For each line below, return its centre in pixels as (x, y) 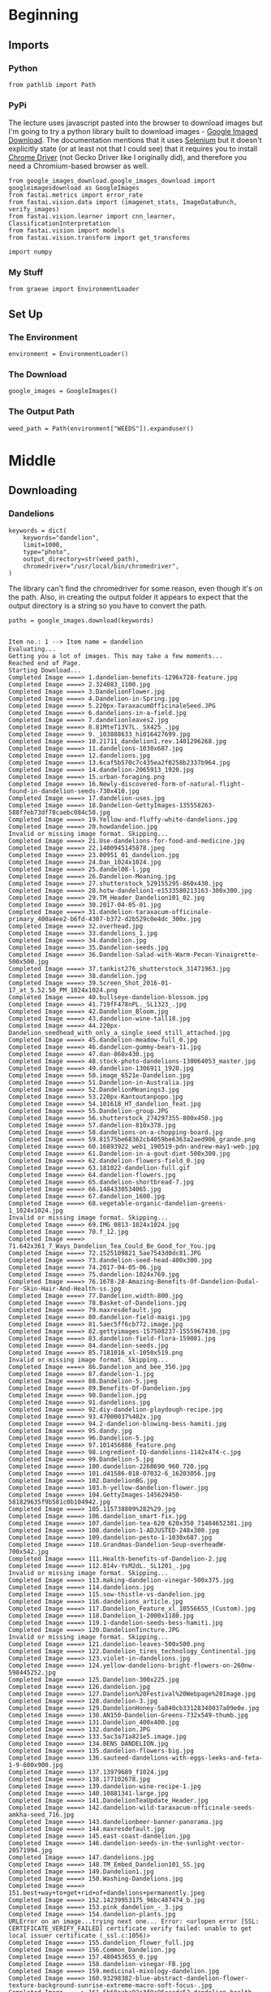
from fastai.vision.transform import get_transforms (99, 238)
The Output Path (41, 412)
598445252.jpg (32, 1672)
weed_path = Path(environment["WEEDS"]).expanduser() (101, 428)
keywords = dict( (38, 530)
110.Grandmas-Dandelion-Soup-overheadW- (157, 1544)
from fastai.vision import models (67, 231)
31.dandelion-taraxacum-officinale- (150, 912)
